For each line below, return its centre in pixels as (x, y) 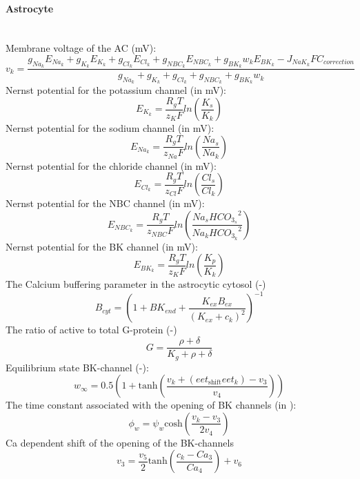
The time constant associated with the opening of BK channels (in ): (151, 405)
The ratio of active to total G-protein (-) (91, 330)
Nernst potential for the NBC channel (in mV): (105, 203)
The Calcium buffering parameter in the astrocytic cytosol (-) (136, 284)
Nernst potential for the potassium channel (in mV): (116, 90)
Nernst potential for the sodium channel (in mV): (110, 128)
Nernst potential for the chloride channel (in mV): (111, 165)
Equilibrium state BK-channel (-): (77, 367)
